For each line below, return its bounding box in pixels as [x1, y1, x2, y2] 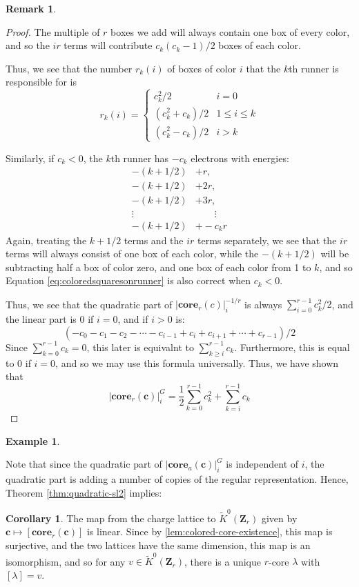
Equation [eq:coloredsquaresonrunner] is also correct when [6, 273, 251, 288]
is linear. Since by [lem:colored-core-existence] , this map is [86, 524, 333, 539]
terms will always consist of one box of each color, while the [6, 246, 259, 261]
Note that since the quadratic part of [6, 457, 162, 471]
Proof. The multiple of [6, 24, 100, 39]
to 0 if [6, 355, 31, 370]
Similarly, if [6, 150, 55, 165]
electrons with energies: [191, 150, 289, 165]
